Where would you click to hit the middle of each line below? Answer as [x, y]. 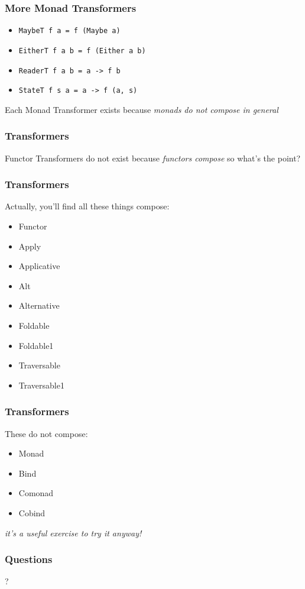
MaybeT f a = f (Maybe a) [69, 31]
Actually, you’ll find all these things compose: [87, 206]
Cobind [32, 513]
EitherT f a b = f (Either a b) [82, 51]
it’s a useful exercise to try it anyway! [73, 533]
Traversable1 [41, 385]
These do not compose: [46, 433]
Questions [29, 559]
